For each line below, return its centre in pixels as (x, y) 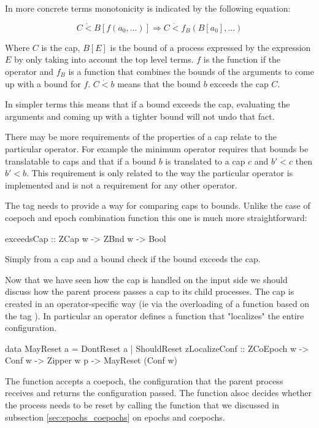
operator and (29, 71)
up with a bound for (43, 83)
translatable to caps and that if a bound (81, 161)
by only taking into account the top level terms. (104, 59)
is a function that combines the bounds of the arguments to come (191, 71)
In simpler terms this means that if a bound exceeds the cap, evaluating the (148, 104)
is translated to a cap (205, 161)
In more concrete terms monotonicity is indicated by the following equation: (148, 8)
